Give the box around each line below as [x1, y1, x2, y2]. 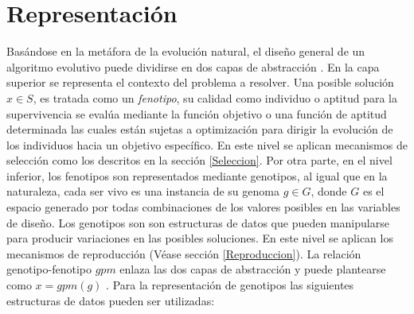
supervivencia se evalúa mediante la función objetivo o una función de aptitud [6, 105, 387, 122]
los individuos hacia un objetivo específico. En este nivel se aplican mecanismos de [6, 136, 408, 153]
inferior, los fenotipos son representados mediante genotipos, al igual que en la [6, 167, 388, 184]
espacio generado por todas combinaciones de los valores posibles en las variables [6, 199, 400, 215]
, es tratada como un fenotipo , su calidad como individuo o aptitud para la [33, 89, 397, 106]
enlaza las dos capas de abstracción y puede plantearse [119, 261, 386, 277]
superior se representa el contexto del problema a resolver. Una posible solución [6, 74, 394, 91]
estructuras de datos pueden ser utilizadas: [6, 292, 215, 308]
